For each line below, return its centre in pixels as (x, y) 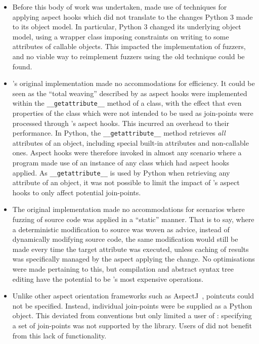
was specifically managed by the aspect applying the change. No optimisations (134, 259)
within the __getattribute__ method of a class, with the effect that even (127, 103)
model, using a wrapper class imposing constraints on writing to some (121, 36)
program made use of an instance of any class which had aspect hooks (121, 163)
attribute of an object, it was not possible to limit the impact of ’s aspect (126, 182)
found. (22, 66)
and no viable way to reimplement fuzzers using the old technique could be (128, 56)
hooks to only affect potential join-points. (77, 192)
